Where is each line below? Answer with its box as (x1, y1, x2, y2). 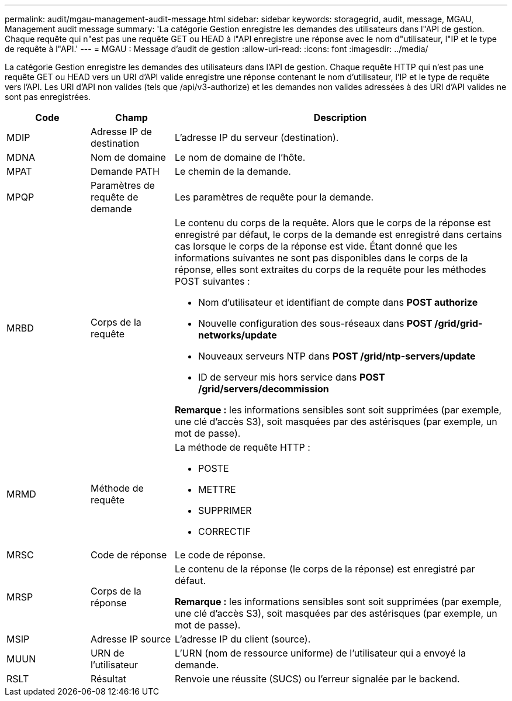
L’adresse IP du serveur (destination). (174, 132, 339, 143)
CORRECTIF (198, 526, 251, 537)
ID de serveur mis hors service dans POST (198, 371, 385, 383)
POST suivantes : (174, 275, 250, 287)
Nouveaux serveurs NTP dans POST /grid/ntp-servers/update (198, 350, 476, 362)
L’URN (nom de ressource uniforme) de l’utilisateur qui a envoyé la (174, 647, 466, 659)
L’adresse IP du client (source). (174, 633, 311, 645)
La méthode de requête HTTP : (174, 441, 310, 453)
